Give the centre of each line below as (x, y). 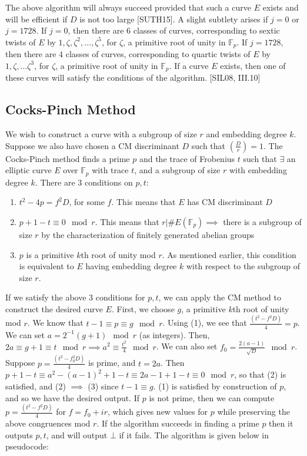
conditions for (120, 297)
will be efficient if (36, 19)
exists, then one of (253, 65)
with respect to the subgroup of (243, 266)
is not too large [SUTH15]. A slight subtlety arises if (174, 19)
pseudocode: (27, 446)
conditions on (109, 182)
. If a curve (189, 65)
